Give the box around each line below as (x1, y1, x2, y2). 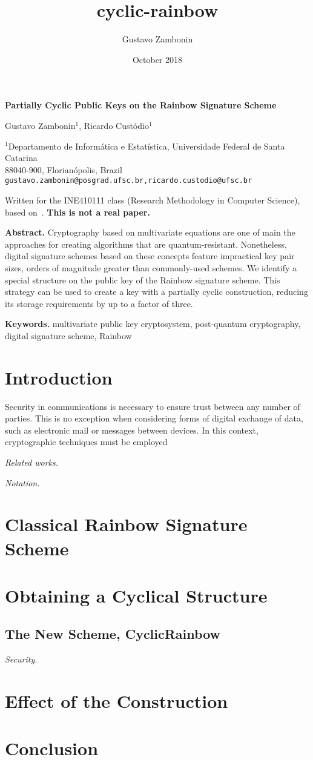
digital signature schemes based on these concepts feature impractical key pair (5, 249, 295, 262)
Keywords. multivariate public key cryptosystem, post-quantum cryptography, (5, 317, 301, 330)
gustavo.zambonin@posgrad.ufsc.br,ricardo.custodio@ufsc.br (5, 176, 252, 185)
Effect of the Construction (5, 689, 228, 713)
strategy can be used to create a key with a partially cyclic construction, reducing (5, 285, 308, 298)
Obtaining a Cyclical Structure (5, 583, 268, 607)
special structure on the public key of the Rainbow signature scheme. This (5, 273, 280, 286)
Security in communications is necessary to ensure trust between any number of (5, 400, 300, 412)
